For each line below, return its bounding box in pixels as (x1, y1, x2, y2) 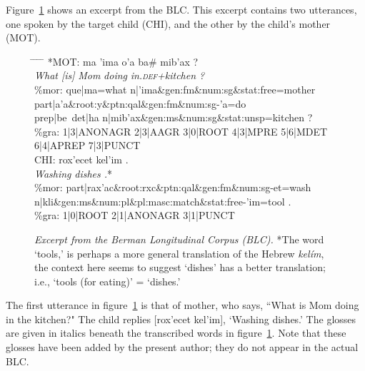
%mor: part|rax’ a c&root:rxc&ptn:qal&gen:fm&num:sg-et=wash (34, 180, 311, 195)
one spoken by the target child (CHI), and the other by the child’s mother (6, 16, 331, 31)
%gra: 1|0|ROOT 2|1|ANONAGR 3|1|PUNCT (34, 208, 235, 223)
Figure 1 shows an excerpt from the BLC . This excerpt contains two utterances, (6, 2, 357, 16)
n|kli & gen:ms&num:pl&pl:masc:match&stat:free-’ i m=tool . (34, 193, 291, 208)
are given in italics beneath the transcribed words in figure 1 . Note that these (6, 325, 346, 340)
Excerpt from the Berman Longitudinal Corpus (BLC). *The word (34, 231, 324, 246)
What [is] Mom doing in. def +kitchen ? (34, 68, 205, 83)
